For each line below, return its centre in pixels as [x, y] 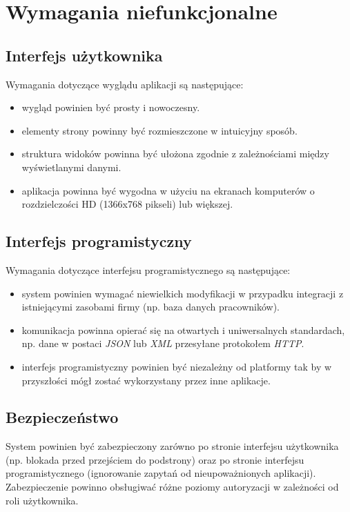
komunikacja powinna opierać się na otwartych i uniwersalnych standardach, [183, 329]
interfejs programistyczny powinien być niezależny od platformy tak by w [177, 366]
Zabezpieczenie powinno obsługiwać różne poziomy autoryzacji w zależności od [172, 487]
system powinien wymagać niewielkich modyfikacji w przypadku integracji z [183, 293]
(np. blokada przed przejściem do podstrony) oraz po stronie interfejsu [155, 459]
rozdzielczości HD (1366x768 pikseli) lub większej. [127, 204]
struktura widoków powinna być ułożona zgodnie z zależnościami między [175, 154]
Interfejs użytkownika [84, 55]
